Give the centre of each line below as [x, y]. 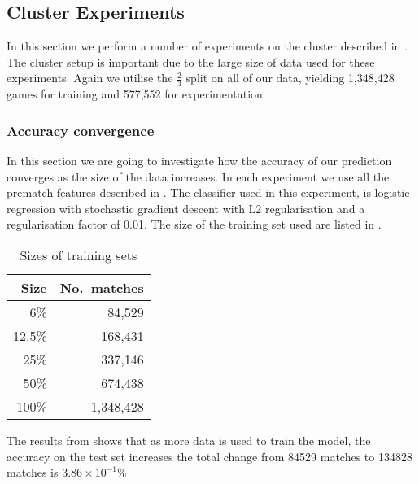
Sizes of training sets [79, 255]
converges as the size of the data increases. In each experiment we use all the [198, 176]
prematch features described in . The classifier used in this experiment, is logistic [208, 192]
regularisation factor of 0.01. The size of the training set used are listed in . [194, 224]
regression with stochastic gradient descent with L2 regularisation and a [186, 208]
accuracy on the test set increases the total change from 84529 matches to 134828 [209, 456]
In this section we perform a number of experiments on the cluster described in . [207, 46]
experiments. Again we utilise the [90, 78]
